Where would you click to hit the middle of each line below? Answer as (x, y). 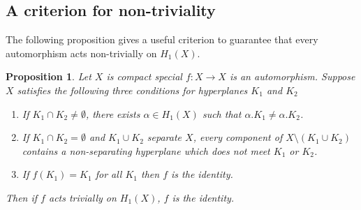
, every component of (238, 137)
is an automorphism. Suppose (292, 76)
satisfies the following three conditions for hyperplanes (132, 90)
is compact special (144, 76)
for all (109, 174)
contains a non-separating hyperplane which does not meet (146, 150)
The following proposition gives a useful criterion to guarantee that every (162, 39)
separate (164, 137)
